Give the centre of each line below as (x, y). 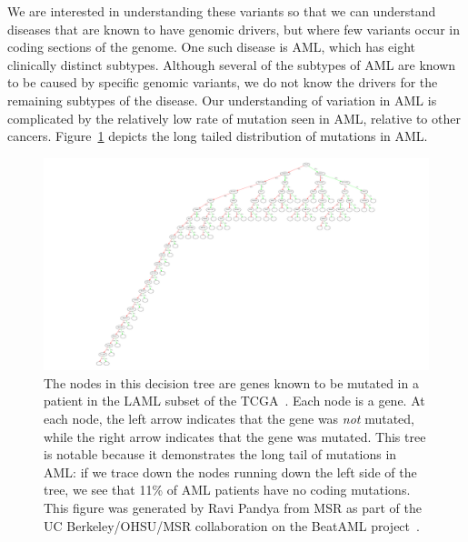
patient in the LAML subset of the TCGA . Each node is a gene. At (234, 401)
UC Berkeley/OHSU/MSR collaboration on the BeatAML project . (232, 525)
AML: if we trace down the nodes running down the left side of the (230, 472)
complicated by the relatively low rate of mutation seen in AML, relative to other (234, 118)
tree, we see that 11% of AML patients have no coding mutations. (227, 490)
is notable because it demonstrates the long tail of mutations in (220, 454)
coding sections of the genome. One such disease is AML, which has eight (212, 47)
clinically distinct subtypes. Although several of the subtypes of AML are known (232, 64)
